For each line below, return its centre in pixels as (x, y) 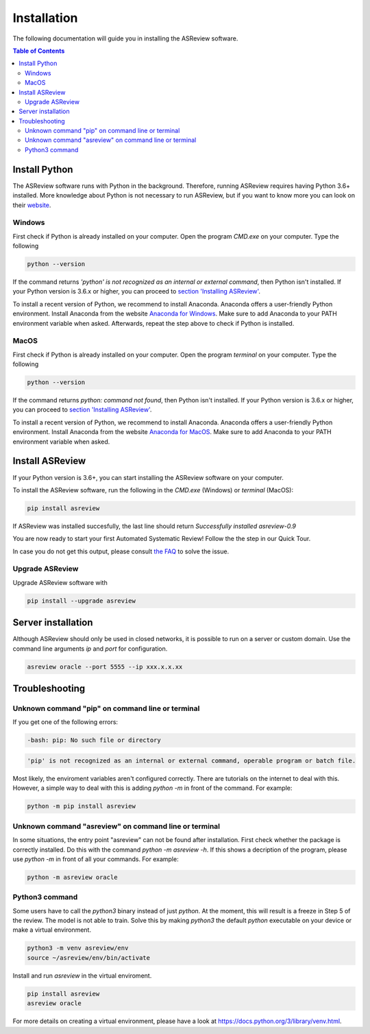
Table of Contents (39, 51)
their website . (32, 205)
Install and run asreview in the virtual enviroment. (82, 975)
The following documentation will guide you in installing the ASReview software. (125, 38)
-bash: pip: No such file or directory (94, 740)
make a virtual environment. (52, 930)
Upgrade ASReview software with (60, 582)
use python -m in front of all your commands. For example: (96, 859)
